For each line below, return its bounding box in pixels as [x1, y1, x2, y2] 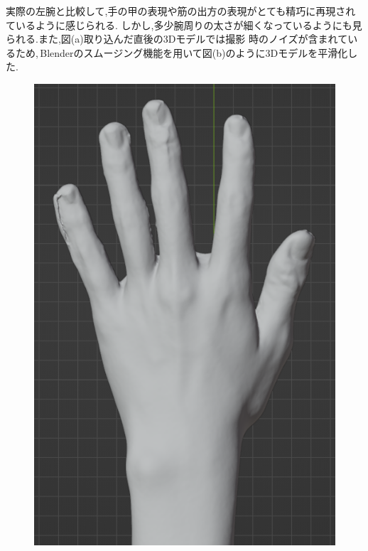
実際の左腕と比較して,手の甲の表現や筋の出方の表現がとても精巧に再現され [6, 4, 356, 18]
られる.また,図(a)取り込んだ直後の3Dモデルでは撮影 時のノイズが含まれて [6, 31, 348, 46]
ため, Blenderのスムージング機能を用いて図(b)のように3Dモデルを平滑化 [15, 45, 348, 60]
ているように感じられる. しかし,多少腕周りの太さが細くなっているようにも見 [6, 17, 362, 32]
